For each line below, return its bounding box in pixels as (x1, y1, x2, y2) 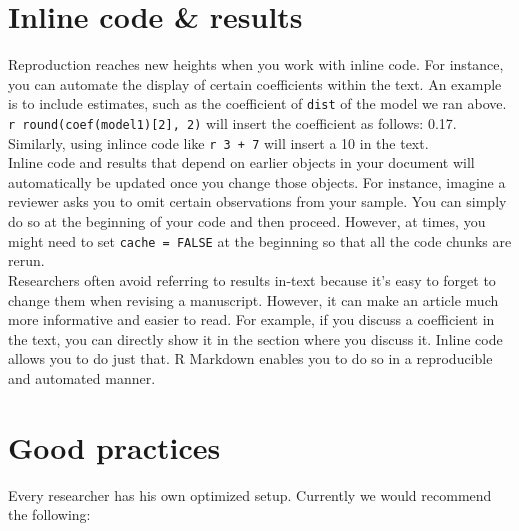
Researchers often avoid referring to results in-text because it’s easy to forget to (8, 269, 496, 290)
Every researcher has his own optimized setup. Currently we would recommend (8, 484, 492, 505)
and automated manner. (8, 367, 156, 388)
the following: (8, 504, 91, 525)
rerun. (8, 250, 45, 271)
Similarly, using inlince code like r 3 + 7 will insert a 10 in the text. (8, 132, 429, 153)
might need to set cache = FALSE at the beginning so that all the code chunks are (8, 230, 512, 251)
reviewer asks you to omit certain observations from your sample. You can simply (8, 191, 507, 212)
